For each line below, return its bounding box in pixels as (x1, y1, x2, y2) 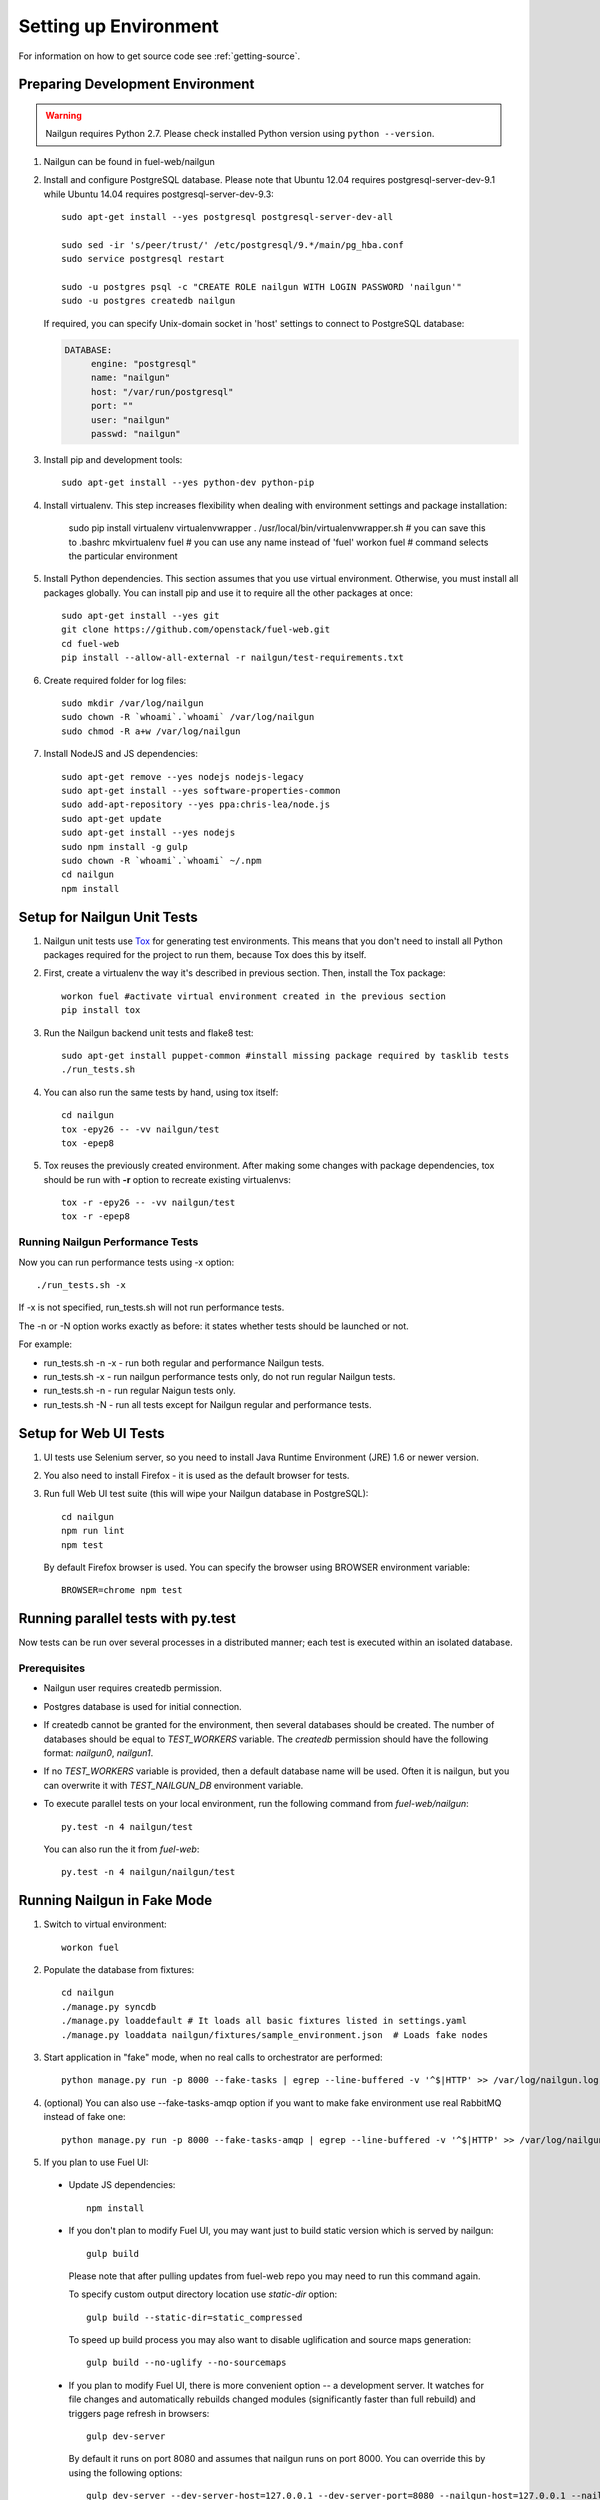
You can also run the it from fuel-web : (43, 1843, 200, 1855)
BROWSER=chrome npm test (61, 1585, 183, 1596)
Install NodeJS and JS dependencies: (43, 748, 199, 760)
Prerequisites (18, 1661, 85, 1675)
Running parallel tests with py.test (18, 1610, 237, 1627)
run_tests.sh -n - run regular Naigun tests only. (43, 1385, 237, 1397)
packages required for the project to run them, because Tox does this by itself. (43, 949, 367, 961)
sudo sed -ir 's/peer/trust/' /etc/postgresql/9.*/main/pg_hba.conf (61, 239, 404, 250)
